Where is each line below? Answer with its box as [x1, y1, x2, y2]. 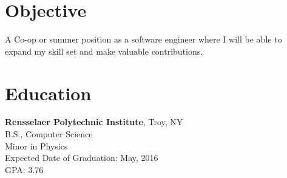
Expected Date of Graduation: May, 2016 [5, 151, 158, 164]
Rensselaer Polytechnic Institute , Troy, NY [5, 115, 183, 128]
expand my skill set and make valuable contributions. [5, 44, 203, 57]
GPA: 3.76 [5, 163, 44, 176]
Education [5, 80, 92, 105]
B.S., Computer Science [5, 128, 93, 140]
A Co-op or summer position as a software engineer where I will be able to [5, 33, 282, 46]
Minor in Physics [5, 139, 68, 152]
